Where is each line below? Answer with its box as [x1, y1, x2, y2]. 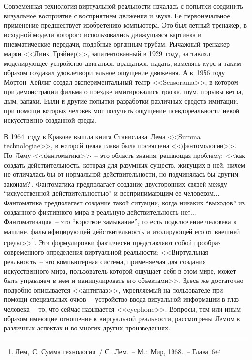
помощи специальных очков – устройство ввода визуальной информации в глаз [4, 294, 239, 304]
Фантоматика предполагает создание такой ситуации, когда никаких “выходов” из [4, 197, 245, 207]
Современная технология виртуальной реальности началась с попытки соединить [4, 1, 243, 11]
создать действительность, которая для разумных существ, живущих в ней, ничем [4, 159, 245, 170]
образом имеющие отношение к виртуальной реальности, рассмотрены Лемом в [4, 313, 240, 323]
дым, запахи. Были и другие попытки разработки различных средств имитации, [4, 95, 239, 106]
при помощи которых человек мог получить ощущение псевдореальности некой [4, 105, 240, 115]
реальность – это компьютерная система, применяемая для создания [4, 256, 206, 266]
